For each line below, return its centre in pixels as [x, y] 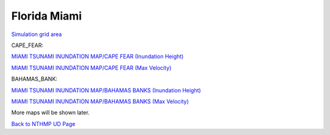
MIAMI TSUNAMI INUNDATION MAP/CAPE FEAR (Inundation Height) [97, 57]
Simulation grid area [37, 34]
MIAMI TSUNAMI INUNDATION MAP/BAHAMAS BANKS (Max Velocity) [100, 101]
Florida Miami [46, 16]
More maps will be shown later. [50, 112]
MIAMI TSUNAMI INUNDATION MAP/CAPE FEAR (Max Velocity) [91, 68]
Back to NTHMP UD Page [43, 124]
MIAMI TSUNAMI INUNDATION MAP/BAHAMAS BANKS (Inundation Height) [106, 90]
